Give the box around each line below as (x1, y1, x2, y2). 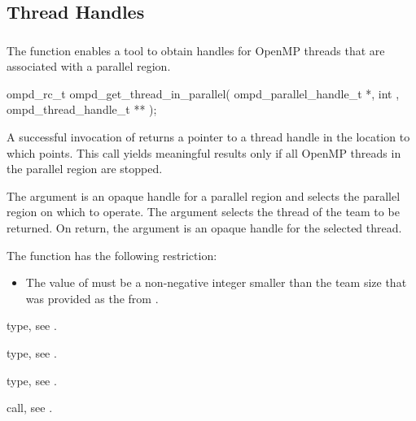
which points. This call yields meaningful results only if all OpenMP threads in (7, 144, 401, 161)
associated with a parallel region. (7, 58, 171, 75)
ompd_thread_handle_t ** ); (7, 101, 157, 118)
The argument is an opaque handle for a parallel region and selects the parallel (7, 187, 401, 204)
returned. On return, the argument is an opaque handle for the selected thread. (7, 219, 402, 237)
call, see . (7, 399, 53, 416)
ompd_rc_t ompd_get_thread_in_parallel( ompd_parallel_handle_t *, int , (7, 85, 400, 102)
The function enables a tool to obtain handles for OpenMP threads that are (7, 41, 385, 59)
